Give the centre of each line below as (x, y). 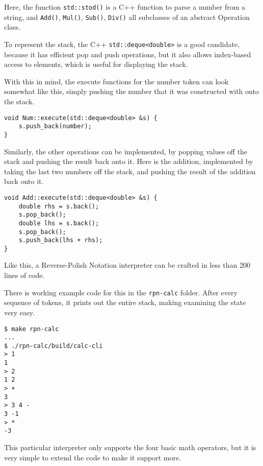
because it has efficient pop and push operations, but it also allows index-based (128, 54)
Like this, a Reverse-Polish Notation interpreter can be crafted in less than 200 (127, 265)
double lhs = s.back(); (59, 223)
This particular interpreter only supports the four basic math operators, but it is (130, 447)
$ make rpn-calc (32, 329)
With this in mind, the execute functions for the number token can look (116, 81)
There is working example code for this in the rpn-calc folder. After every (121, 292)
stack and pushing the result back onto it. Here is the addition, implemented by (129, 161)
